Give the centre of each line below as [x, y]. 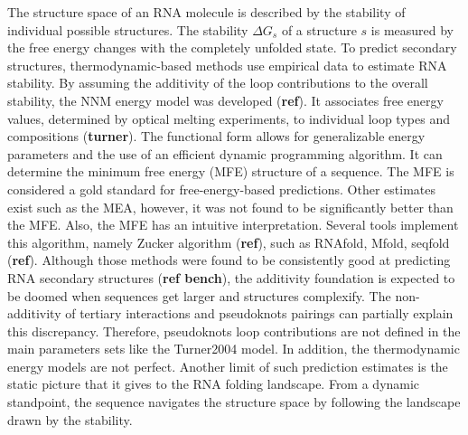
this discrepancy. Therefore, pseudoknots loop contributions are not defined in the [234, 331]
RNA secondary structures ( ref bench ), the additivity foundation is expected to [231, 277]
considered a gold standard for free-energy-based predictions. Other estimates [222, 189]
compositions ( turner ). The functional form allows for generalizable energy [216, 136]
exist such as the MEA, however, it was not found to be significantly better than [230, 207]
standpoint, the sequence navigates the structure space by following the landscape [234, 402]
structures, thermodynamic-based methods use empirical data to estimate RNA [227, 65]
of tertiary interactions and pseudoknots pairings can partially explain [259, 313]
